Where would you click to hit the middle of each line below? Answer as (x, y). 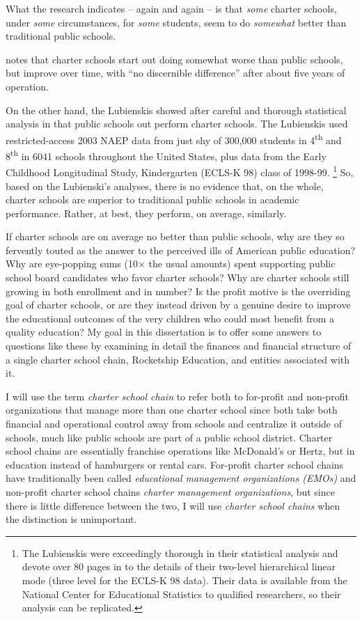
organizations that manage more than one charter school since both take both (172, 410)
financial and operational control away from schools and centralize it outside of (174, 423)
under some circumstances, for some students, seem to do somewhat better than (176, 22)
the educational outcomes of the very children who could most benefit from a (170, 318)
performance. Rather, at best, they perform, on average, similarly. (146, 213)
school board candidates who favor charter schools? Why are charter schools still (178, 277)
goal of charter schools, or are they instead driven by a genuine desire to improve (178, 305)
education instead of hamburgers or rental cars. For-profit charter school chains (175, 464)
